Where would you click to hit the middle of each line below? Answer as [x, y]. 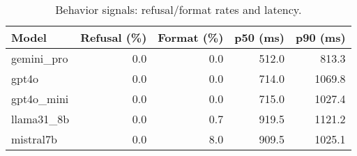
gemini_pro [40, 58]
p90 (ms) [320, 37]
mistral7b [34, 139]
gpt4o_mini [40, 99]
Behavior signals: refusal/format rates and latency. [178, 9]
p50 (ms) [259, 37]
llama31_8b [40, 119]
